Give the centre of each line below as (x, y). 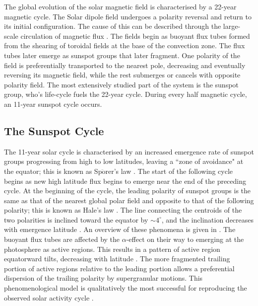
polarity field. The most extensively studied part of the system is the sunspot (121, 84)
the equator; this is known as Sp (53, 171)
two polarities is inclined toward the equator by (76, 219)
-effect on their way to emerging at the (185, 239)
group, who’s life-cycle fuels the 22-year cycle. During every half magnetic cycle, (126, 94)
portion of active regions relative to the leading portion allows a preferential (119, 268)
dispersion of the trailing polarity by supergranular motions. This (103, 278)
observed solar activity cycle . (49, 297)
